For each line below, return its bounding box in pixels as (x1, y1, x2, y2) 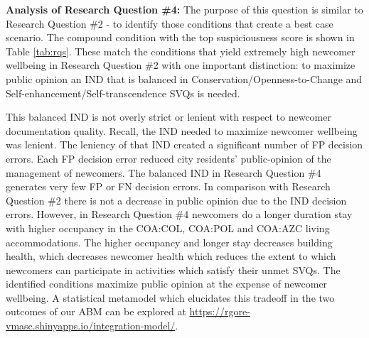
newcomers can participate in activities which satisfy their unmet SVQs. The (6, 262, 341, 277)
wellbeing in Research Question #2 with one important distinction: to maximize (6, 58, 355, 72)
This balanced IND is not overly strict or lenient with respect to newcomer (6, 109, 331, 124)
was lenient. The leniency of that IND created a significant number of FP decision (6, 137, 363, 152)
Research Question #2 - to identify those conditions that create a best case (6, 16, 333, 31)
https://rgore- (189, 304, 250, 319)
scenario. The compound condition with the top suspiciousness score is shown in (6, 30, 355, 45)
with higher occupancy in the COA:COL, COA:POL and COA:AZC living (6, 220, 330, 235)
